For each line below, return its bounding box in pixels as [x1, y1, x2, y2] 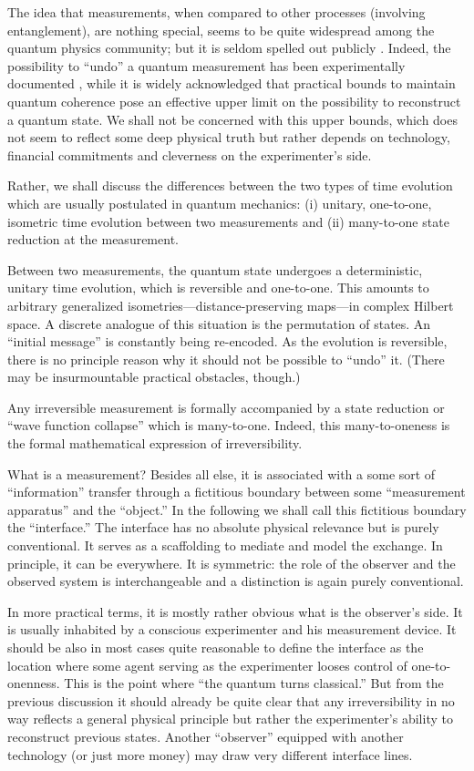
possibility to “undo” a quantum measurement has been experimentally [7, 56, 406, 75]
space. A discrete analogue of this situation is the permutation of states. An [7, 314, 431, 333]
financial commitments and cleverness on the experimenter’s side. [7, 145, 372, 164]
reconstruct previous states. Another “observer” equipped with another [7, 726, 404, 745]
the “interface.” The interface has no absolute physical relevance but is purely [7, 518, 439, 537]
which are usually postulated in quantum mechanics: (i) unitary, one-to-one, [7, 193, 432, 212]
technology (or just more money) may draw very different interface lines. [7, 745, 413, 764]
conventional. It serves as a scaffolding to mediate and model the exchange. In [7, 536, 443, 555]
